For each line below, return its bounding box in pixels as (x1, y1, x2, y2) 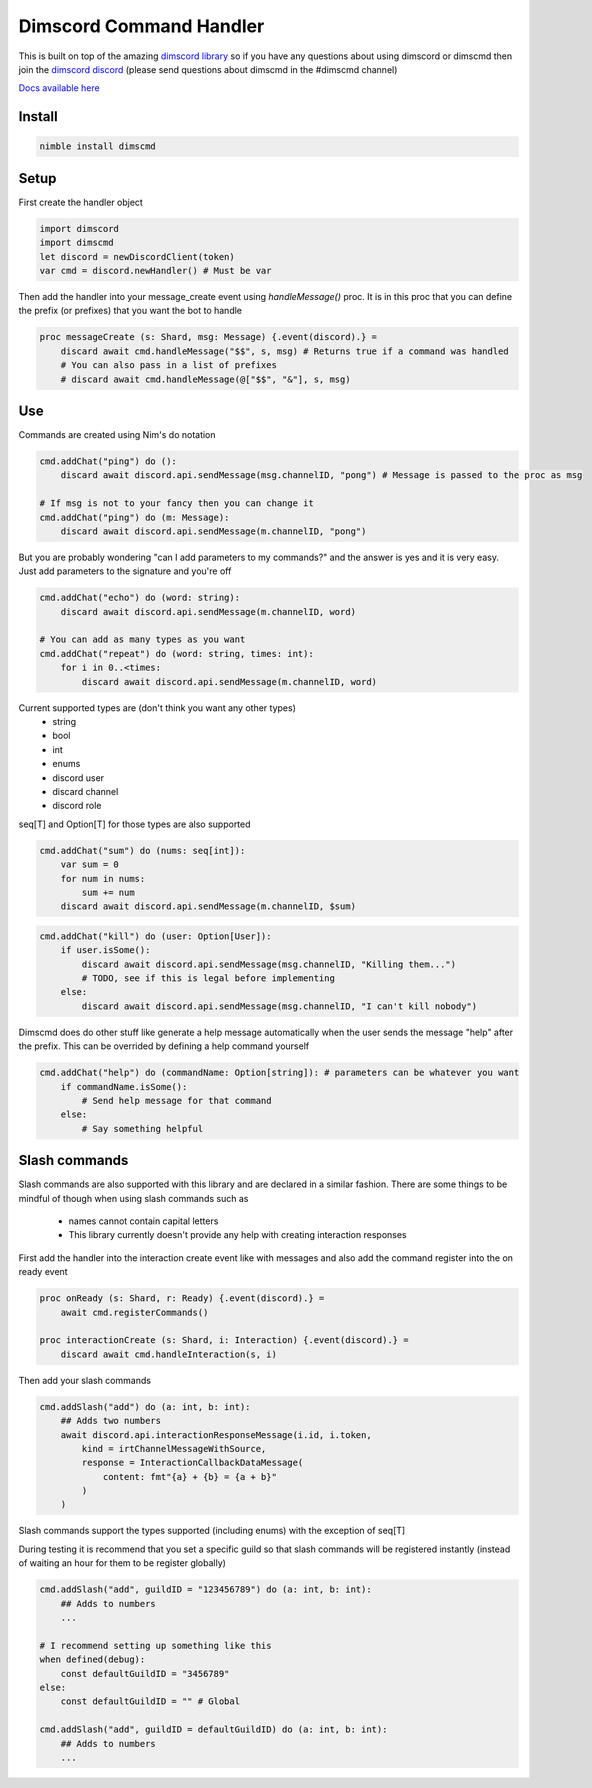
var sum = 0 (60, 859, 120, 870)
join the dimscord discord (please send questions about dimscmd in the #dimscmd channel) (18, 63, 398, 75)
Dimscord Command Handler (18, 15, 265, 37)
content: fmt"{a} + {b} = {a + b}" (102, 1471, 277, 1482)
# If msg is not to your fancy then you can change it (39, 498, 314, 509)
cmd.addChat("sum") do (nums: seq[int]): (39, 845, 246, 856)
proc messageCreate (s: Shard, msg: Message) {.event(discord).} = (39, 331, 378, 343)
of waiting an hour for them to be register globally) (18, 1557, 227, 1569)
